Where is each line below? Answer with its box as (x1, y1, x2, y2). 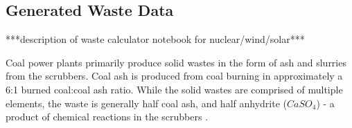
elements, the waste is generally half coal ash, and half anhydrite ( (6, 95, 287, 110)
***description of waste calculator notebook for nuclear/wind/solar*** (6, 32, 305, 46)
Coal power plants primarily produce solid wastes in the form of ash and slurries (6, 55, 346, 69)
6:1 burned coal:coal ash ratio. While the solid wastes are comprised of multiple (6, 82, 343, 96)
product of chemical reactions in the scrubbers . (6, 109, 209, 124)
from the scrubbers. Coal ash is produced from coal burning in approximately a (6, 68, 343, 83)
